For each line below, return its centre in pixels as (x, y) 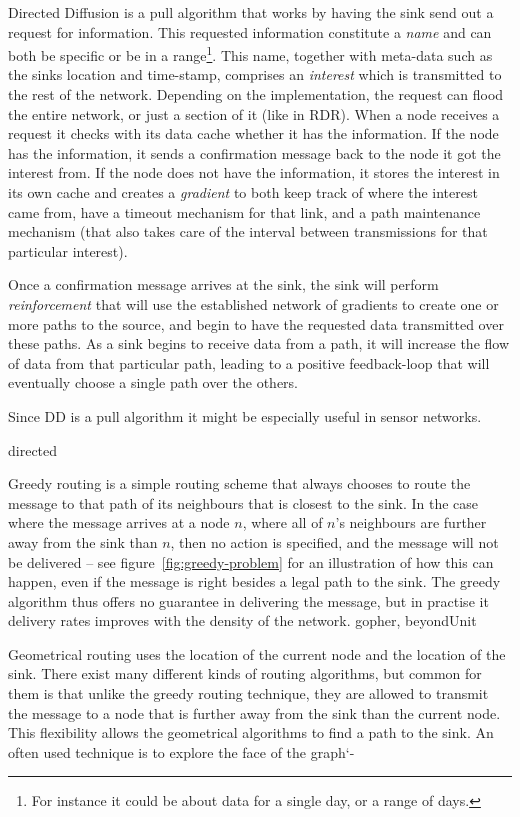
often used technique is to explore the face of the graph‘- (181, 751)
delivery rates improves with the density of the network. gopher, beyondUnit (242, 620)
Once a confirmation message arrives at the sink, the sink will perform (223, 284)
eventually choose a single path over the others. (153, 382)
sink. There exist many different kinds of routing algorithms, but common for (245, 673)
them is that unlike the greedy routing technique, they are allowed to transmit (248, 693)
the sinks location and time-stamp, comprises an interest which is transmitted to (255, 74)
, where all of (282, 522)
